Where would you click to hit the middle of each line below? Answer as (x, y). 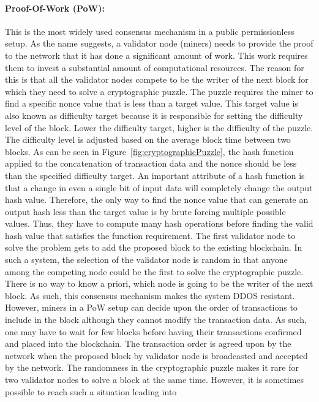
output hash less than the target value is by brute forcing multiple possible (145, 211)
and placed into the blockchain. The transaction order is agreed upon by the (148, 343)
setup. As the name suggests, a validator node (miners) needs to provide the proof (159, 43)
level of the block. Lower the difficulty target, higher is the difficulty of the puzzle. (159, 127)
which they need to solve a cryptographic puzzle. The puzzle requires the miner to (159, 91)
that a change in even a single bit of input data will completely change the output (159, 187)
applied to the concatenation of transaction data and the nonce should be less (151, 163)
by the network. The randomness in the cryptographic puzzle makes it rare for (152, 367)
